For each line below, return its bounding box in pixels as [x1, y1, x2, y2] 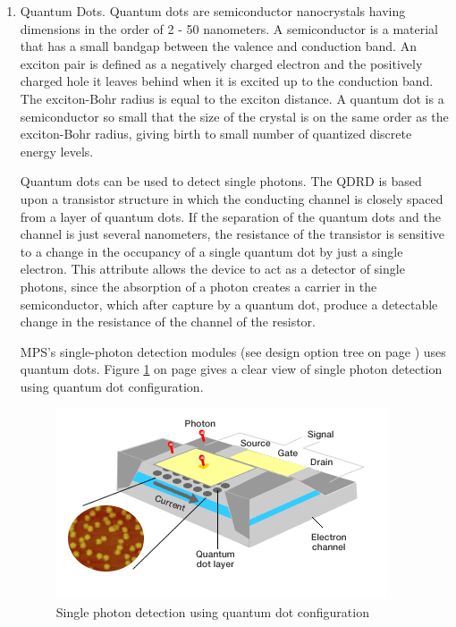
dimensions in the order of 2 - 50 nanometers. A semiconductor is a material [20, 19, 439, 38]
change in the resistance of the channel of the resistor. [20, 312, 316, 331]
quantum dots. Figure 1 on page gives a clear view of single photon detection [20, 360, 443, 378]
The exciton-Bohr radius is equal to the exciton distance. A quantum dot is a [20, 89, 444, 107]
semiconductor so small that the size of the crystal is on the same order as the [20, 106, 449, 125]
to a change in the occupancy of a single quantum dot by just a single [20, 241, 403, 260]
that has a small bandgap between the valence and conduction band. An [20, 37, 417, 55]
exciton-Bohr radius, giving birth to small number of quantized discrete [20, 124, 412, 143]
